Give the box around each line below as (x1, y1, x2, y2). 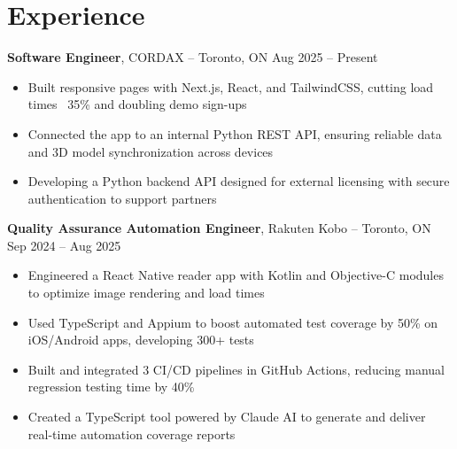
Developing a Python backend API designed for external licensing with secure (27, 172, 450, 190)
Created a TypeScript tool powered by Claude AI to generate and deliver (27, 407, 426, 426)
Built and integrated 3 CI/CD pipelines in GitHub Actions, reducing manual (27, 360, 445, 378)
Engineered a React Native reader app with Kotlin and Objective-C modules (27, 266, 444, 284)
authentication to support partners (27, 189, 217, 207)
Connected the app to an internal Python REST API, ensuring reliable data (27, 124, 442, 143)
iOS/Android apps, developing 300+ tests (27, 330, 254, 349)
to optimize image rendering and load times (27, 283, 265, 302)
